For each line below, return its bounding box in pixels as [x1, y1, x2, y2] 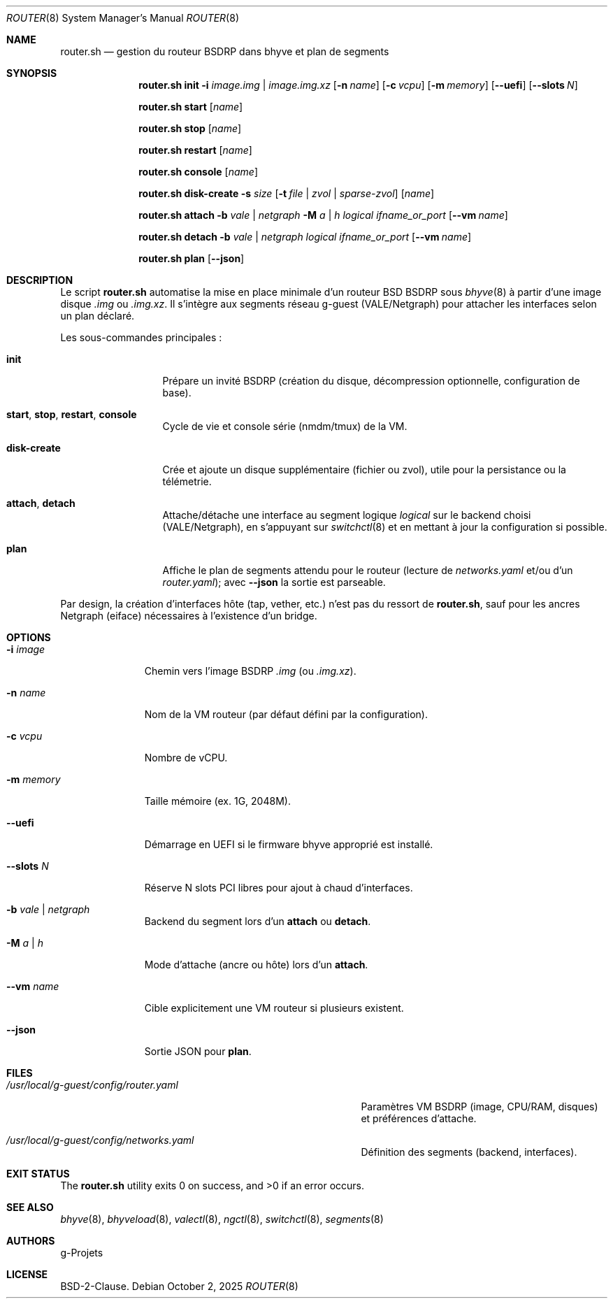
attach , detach [6, 497, 75, 509]
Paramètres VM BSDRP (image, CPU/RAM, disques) [361, 1101, 598, 1112]
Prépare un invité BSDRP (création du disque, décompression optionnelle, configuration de [162, 375, 580, 387]
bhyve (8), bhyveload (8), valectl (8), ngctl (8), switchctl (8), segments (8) [60, 1213, 384, 1225]
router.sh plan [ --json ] [138, 252, 245, 264]
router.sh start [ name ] [138, 101, 243, 113]
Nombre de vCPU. [144, 752, 228, 764]
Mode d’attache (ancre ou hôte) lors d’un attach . [144, 959, 368, 970]
